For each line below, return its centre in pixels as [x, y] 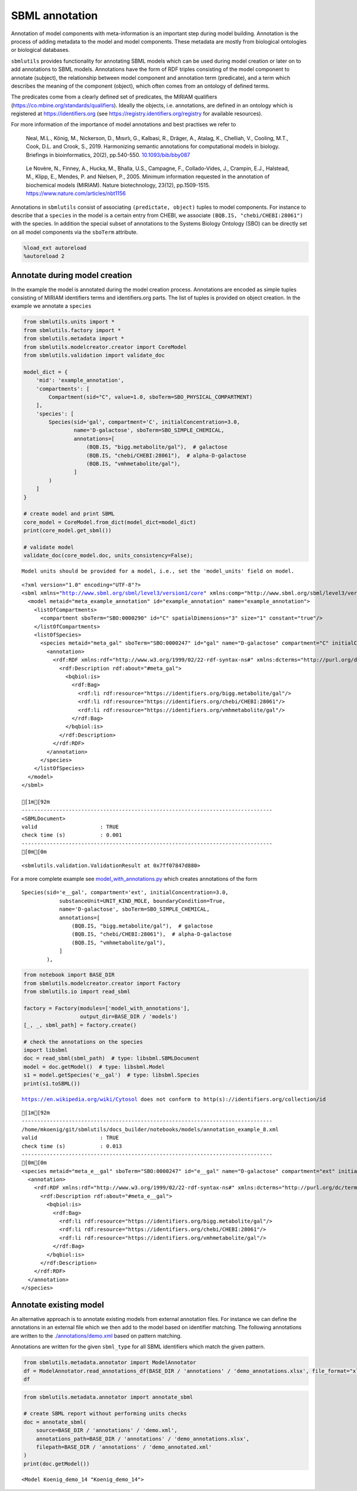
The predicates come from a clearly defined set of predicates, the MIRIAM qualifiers [114, 97]
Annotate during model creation [71, 275]
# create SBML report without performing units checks [105, 1414]
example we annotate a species [51, 306]
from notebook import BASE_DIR [69, 975]
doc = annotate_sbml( [55, 1422]
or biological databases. [40, 50]
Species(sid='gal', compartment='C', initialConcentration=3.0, [144, 422]
